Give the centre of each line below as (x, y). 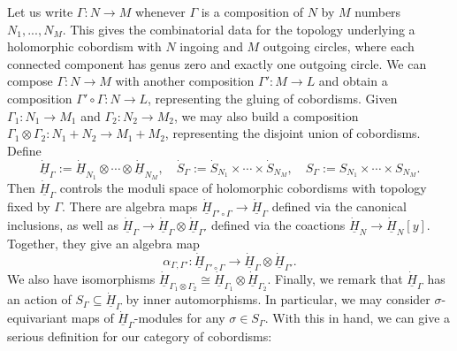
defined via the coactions (278, 225)
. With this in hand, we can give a (358, 318)
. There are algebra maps (129, 206)
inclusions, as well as (63, 225)
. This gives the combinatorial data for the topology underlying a (239, 29)
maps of (92, 318)
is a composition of (252, 11)
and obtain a (353, 81)
